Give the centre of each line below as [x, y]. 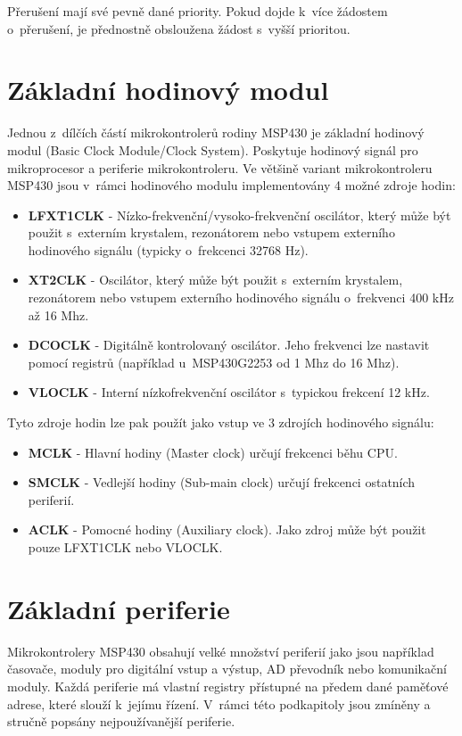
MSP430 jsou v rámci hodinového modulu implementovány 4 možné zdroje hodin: [231, 185]
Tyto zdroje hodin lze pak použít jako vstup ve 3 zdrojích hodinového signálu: [221, 422]
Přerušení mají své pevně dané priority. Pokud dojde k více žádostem [198, 11]
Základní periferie [119, 608]
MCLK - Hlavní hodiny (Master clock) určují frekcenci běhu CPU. [213, 452]
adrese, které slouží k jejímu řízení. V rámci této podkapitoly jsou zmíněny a [219, 703]
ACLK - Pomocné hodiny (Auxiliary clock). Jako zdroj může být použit [227, 529]
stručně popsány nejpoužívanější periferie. [121, 721]
